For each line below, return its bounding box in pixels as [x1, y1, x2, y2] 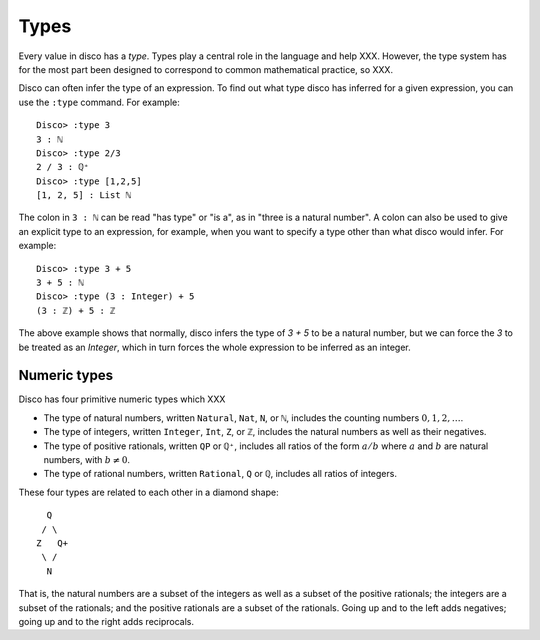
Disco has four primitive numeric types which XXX [18, 393, 226, 405]
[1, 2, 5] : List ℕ [36, 190, 132, 201]
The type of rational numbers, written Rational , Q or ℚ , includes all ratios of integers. [43, 468, 397, 480]
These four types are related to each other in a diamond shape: [18, 486, 279, 498]
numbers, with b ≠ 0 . [43, 454, 130, 466]
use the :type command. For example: [18, 96, 180, 108]
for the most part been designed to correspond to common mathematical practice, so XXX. [18, 63, 394, 75]
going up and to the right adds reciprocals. [18, 615, 195, 627]
